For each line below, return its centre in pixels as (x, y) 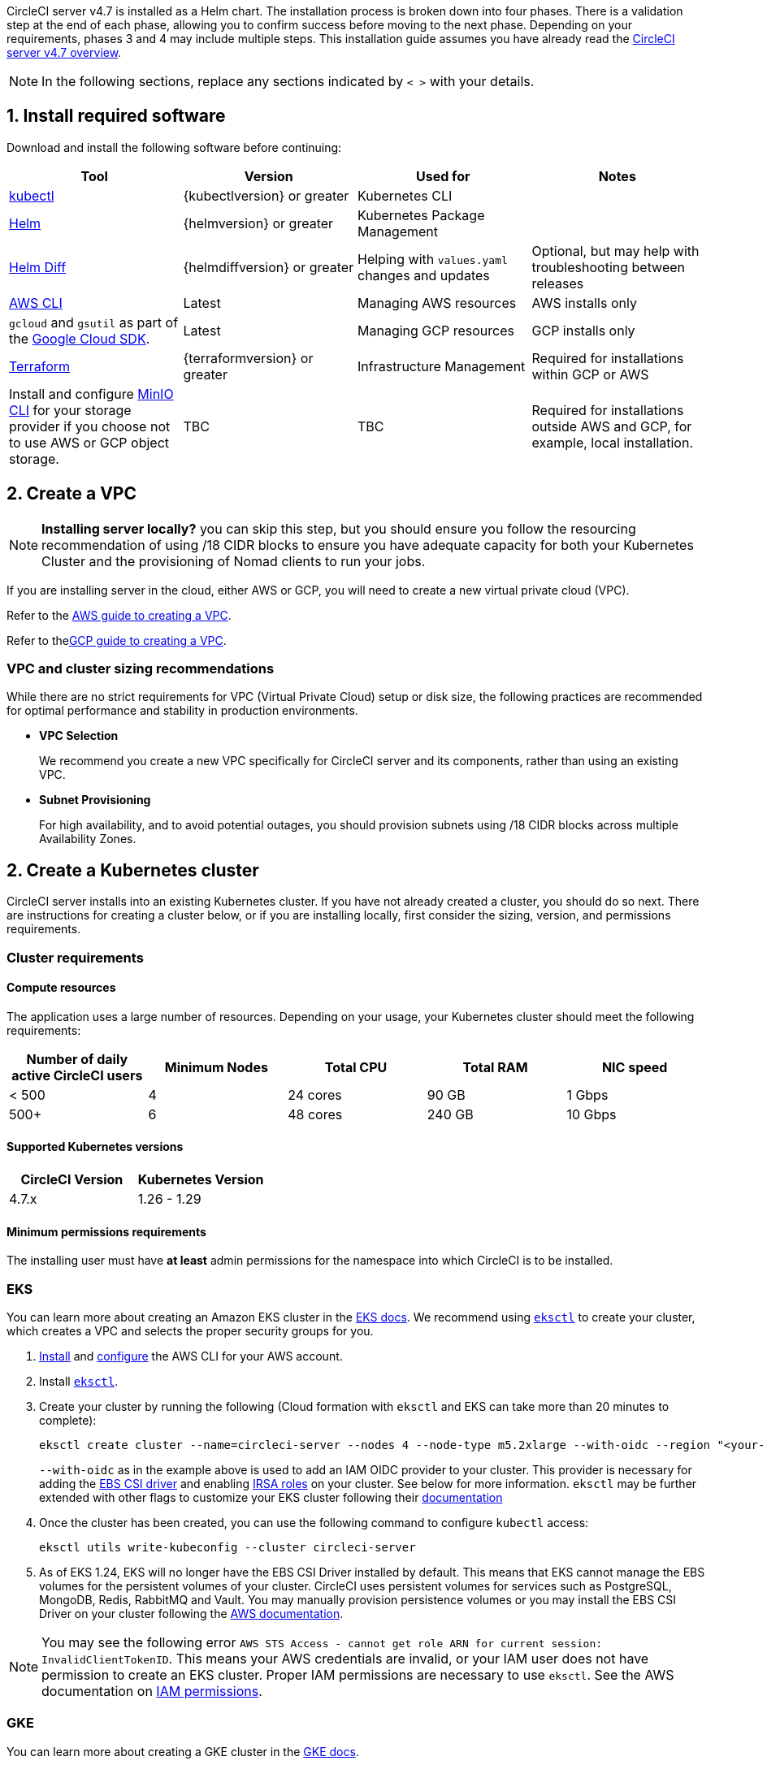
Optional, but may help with (615, 251)
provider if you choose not (90, 426)
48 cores (315, 1114)
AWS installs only (584, 303)
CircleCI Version (72, 1180)
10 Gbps (591, 1114)
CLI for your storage (70, 410)
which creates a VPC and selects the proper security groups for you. (190, 1331)
